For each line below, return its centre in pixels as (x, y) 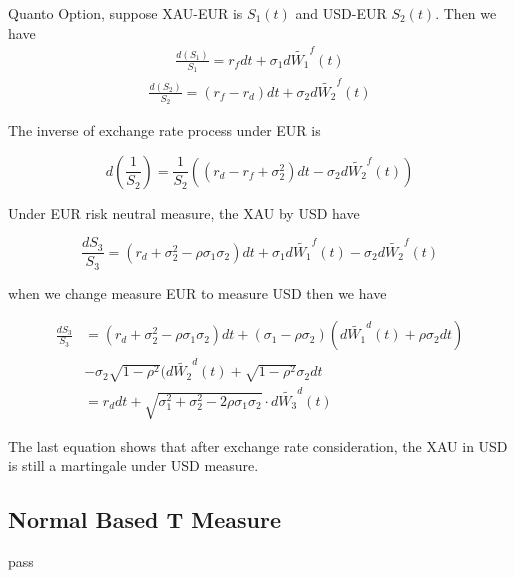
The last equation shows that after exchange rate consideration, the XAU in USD (258, 445)
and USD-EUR (341, 13)
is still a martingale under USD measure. (133, 465)
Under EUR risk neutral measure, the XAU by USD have (184, 212)
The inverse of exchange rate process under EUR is (164, 130)
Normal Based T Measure (145, 519)
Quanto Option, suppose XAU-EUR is (125, 13)
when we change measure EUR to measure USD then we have (197, 292)
